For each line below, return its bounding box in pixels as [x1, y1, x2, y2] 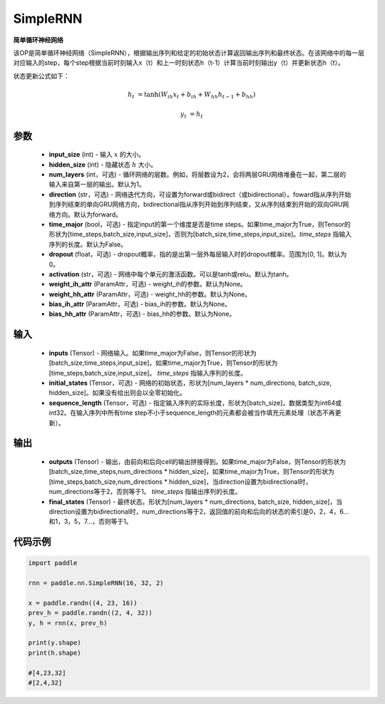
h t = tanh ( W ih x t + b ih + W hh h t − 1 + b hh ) [127, 90, 256, 100]
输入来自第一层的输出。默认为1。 [48, 180, 145, 189]
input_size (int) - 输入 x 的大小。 [48, 150, 145, 159]
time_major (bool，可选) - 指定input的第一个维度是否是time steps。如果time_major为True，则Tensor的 [48, 219, 351, 228]
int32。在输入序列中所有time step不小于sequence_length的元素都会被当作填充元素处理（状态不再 [48, 408, 335, 417]
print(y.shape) [28, 638, 81, 647]
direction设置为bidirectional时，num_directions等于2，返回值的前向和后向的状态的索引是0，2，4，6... [48, 507, 349, 516]
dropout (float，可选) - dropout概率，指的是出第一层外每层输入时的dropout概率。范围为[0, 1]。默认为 [48, 250, 347, 259]
